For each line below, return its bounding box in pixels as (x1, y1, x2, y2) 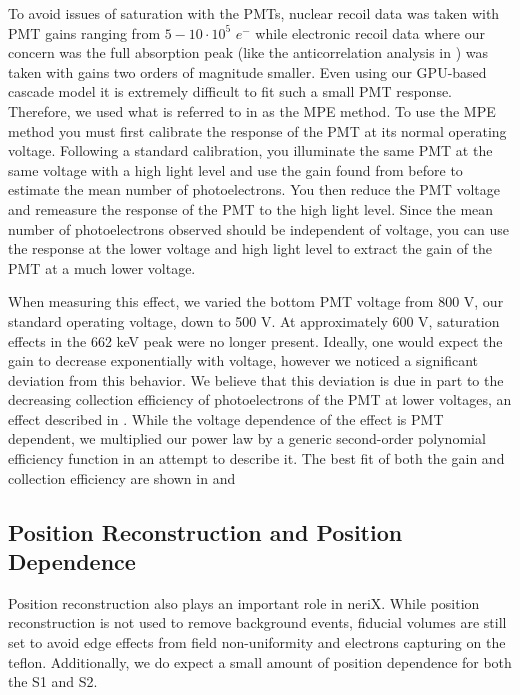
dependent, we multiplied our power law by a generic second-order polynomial (8, 428, 486, 449)
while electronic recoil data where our (255, 22, 485, 43)
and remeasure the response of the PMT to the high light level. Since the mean (8, 198, 494, 219)
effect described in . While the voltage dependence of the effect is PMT (8, 408, 444, 429)
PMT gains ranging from (8, 22, 161, 43)
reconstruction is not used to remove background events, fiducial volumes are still (8, 612, 507, 633)
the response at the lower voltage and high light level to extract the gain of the (8, 238, 493, 259)
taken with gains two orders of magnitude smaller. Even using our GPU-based (8, 61, 487, 82)
